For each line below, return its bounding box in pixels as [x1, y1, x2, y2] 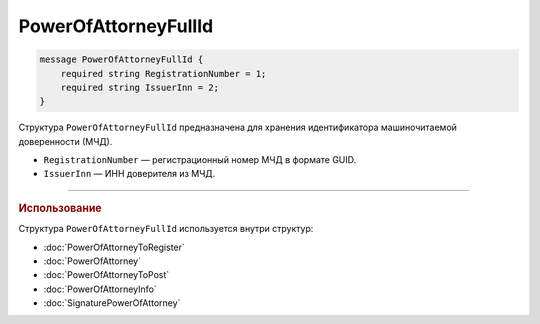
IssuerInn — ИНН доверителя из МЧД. [43, 168, 216, 180]
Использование [18, 201, 102, 215]
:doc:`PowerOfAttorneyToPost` [43, 269, 170, 281]
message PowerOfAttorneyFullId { [39, 54, 204, 65]
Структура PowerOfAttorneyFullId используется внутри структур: [18, 223, 314, 235]
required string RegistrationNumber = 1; [60, 68, 267, 79]
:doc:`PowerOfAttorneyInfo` [43, 283, 157, 295]
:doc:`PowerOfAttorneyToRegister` [43, 241, 185, 253]
